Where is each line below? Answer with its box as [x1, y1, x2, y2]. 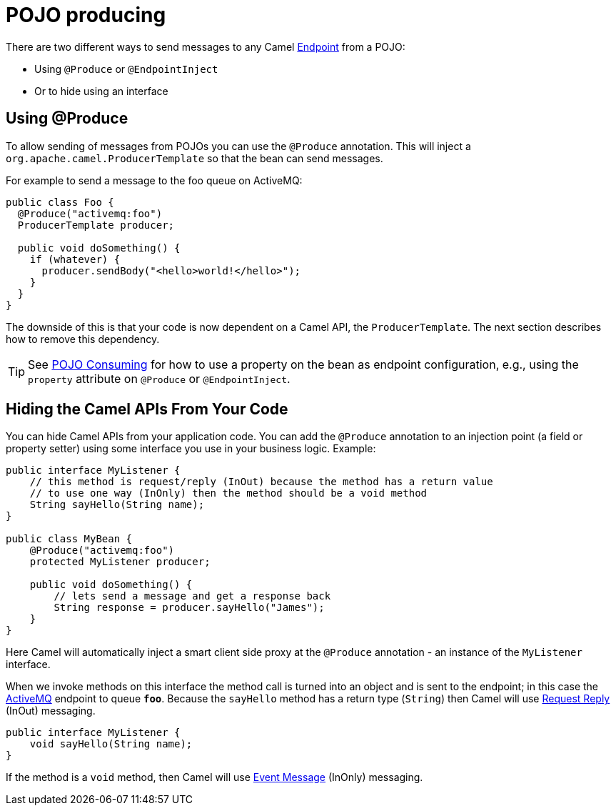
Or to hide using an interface [34, 84, 168, 97]
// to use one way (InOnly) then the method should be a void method [29, 487, 428, 499]
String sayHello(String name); [29, 499, 205, 511]
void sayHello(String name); [29, 738, 193, 750]
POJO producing [6, 3, 166, 27]
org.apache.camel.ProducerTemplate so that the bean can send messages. [6, 151, 383, 164]
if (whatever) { [29, 253, 121, 265]
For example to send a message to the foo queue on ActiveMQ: [6, 174, 303, 186]
